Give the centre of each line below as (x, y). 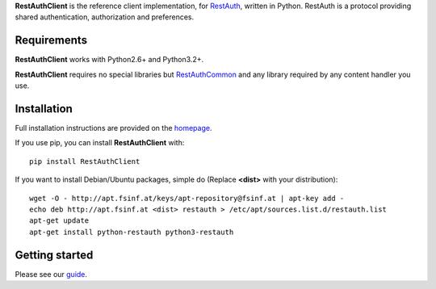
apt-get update (59, 221)
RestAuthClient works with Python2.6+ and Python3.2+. (109, 60)
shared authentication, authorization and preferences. (105, 17)
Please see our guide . (51, 274)
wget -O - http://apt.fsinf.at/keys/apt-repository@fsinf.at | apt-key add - (187, 198)
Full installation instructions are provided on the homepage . (113, 128)
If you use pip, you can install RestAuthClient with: (100, 143)
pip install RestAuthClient (85, 161)
